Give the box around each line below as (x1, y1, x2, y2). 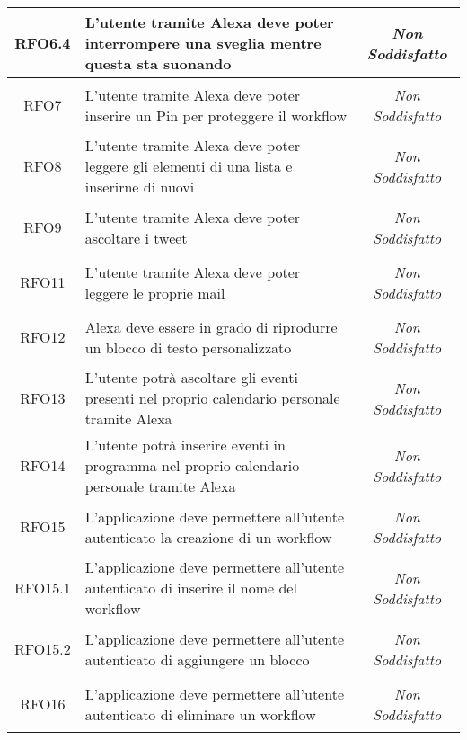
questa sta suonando (84, 53, 232, 74)
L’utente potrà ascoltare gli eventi (84, 367, 298, 388)
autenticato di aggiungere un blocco (84, 648, 310, 670)
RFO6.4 (14, 32, 71, 53)
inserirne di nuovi (84, 176, 195, 197)
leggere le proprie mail (84, 281, 225, 303)
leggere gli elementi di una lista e (84, 156, 293, 176)
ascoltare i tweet (84, 227, 188, 248)
